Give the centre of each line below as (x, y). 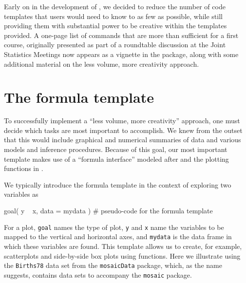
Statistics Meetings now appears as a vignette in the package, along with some (121, 54)
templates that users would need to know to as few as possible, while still (113, 16)
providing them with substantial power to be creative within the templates (115, 26)
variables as (21, 194)
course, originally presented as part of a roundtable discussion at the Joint (115, 45)
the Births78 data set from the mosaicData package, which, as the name (113, 265)
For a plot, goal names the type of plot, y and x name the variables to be (114, 227)
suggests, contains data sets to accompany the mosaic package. (98, 274)
